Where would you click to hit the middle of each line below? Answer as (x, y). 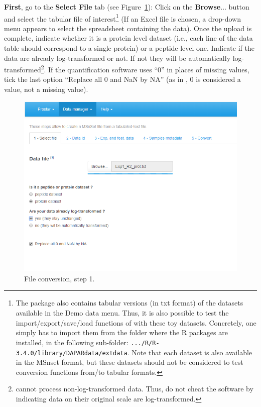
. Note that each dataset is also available (190, 352)
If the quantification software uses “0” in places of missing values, (149, 69)
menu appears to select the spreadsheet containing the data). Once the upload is (128, 28)
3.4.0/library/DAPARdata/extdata (72, 353)
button (239, 7)
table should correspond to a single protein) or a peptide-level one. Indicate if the (129, 48)
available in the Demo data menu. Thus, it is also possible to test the (122, 313)
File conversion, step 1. (59, 278)
